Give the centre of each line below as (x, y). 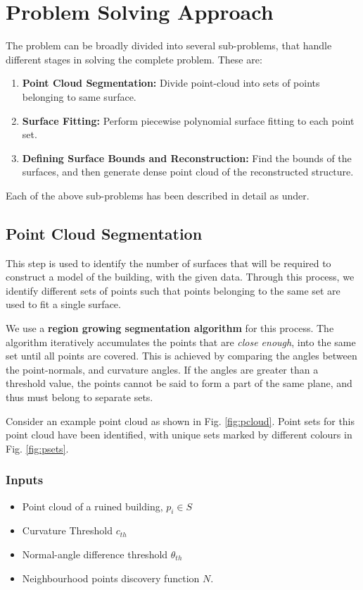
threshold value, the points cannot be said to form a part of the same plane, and (179, 383)
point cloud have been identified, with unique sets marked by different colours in (179, 435)
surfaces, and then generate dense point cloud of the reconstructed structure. (188, 172)
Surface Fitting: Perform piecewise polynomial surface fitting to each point (188, 120)
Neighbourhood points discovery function (111, 578)
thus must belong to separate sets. (79, 397)
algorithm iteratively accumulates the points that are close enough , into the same (181, 342)
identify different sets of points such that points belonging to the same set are (173, 290)
